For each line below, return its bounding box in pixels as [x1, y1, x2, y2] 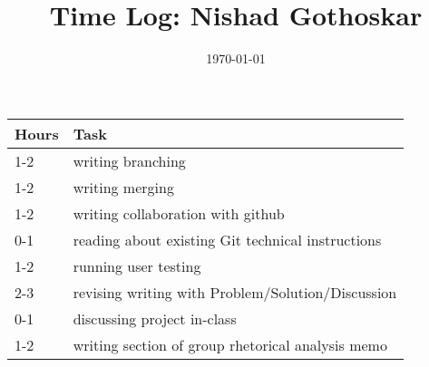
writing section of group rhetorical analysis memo [73, 333, 387, 355]
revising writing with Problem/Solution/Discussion [73, 281, 397, 303]
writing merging [73, 176, 174, 198]
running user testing [73, 255, 201, 276]
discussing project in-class [73, 307, 237, 329]
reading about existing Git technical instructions [73, 228, 382, 250]
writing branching [73, 150, 186, 171]
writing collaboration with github [73, 202, 285, 224]
